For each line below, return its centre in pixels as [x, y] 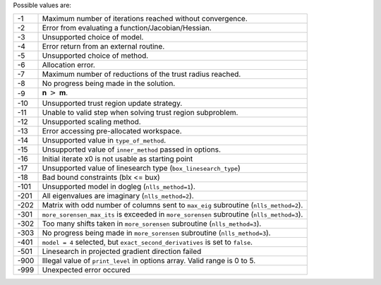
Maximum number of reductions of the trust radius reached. [141, 74]
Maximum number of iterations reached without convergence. [145, 19]
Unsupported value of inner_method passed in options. [132, 150]
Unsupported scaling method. [91, 121]
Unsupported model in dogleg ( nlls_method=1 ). [119, 186]
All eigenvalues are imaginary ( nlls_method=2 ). [118, 195]
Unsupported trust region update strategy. [112, 103]
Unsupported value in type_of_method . [104, 140]
